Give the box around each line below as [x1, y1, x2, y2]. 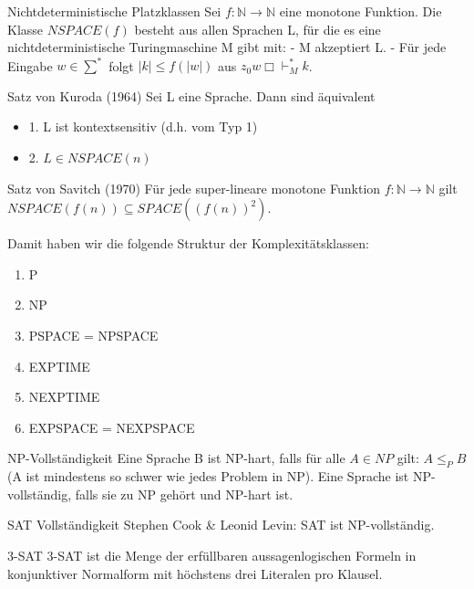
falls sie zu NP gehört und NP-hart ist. [75, 484, 294, 503]
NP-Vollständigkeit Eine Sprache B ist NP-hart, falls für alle [7, 448, 345, 468]
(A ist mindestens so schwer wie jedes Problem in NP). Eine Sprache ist [7, 467, 409, 486]
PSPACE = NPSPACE [28, 326, 159, 345]
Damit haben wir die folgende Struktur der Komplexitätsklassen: [7, 234, 369, 253]
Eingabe [7, 56, 53, 75]
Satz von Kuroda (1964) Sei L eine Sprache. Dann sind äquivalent [7, 86, 376, 105]
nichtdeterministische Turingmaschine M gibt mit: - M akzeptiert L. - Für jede [7, 37, 447, 57]
